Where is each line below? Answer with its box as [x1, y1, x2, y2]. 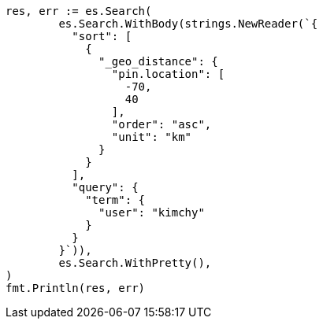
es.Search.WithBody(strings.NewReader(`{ [58, 17, 318, 30]
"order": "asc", [111, 118, 212, 131]
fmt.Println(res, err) [6, 282, 146, 294]
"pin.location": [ [111, 68, 225, 80]
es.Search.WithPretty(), [58, 257, 212, 269]
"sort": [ [72, 30, 132, 42]
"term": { [85, 194, 146, 206]
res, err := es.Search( [6, 5, 152, 17]
